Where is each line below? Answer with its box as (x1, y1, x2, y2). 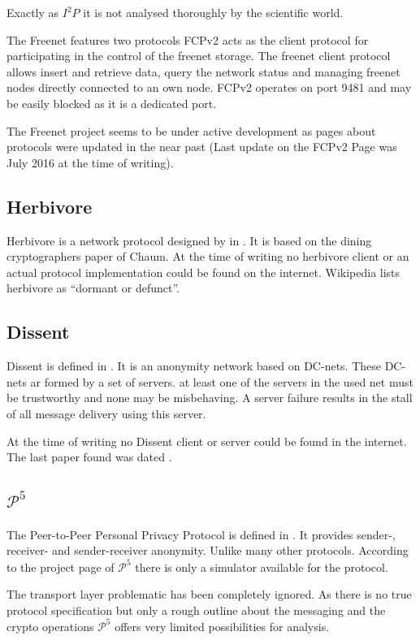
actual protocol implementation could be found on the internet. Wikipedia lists (6, 263, 401, 280)
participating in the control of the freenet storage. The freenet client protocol (6, 47, 391, 64)
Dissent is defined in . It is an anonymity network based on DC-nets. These (6, 357, 381, 374)
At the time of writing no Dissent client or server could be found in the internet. (6, 432, 407, 449)
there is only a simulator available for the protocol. (135, 558, 388, 575)
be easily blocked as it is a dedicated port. (6, 94, 217, 111)
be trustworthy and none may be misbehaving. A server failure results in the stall (6, 389, 413, 406)
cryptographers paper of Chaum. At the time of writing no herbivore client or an (6, 248, 409, 265)
